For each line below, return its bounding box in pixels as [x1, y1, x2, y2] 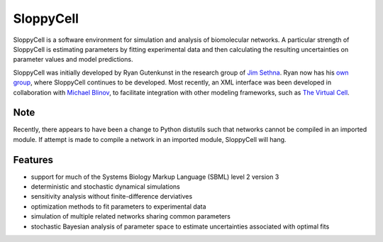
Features [13, 153, 53, 166]
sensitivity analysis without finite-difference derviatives [30, 192, 193, 201]
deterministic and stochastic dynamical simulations [30, 182, 180, 191]
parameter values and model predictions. [13, 55, 133, 64]
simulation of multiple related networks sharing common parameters [30, 212, 231, 221]
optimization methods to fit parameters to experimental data [30, 202, 206, 211]
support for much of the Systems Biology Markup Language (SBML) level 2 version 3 [30, 172, 279, 181]
